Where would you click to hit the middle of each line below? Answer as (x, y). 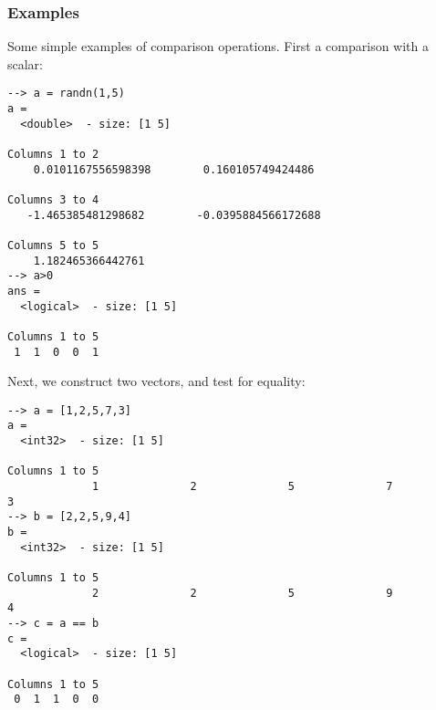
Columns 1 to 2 (53, 155)
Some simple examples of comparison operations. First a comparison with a (218, 46)
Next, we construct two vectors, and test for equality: (156, 381)
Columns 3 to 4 (53, 200)
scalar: (26, 63)
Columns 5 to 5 (53, 245)
